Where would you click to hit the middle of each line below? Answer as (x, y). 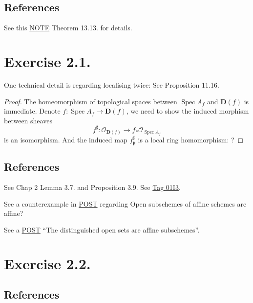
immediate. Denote (32, 111)
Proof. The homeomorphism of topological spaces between (91, 101)
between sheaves (28, 120)
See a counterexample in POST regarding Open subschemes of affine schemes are (125, 203)
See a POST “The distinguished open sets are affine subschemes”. (102, 229)
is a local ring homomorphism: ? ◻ (191, 140)
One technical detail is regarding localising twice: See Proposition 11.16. (112, 84)
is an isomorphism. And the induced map (66, 140)
